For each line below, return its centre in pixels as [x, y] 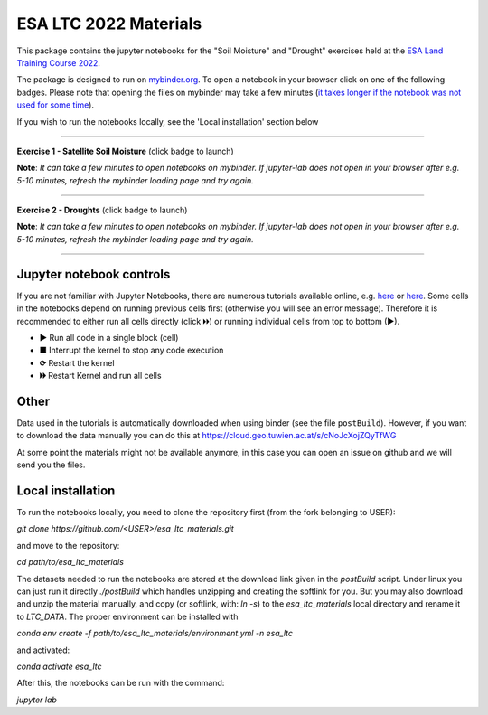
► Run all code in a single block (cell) [109, 337]
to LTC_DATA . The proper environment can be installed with [127, 616]
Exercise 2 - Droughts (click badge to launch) [102, 210]
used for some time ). [56, 105]
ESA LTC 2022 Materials [109, 24]
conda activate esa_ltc [59, 666]
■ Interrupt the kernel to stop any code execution [131, 350]
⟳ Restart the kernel [77, 362]
